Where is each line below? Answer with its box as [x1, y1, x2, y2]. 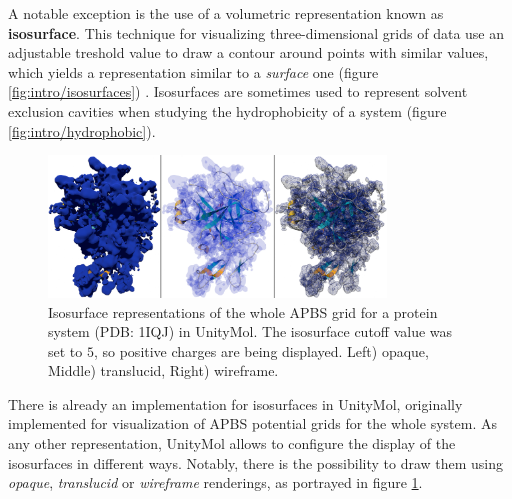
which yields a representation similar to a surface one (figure [8, 61, 379, 82]
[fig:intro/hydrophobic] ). [8, 120, 156, 141]
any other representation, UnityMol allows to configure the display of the [8, 433, 456, 454]
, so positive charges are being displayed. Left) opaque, [93, 340, 429, 361]
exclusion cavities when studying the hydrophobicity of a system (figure [8, 100, 447, 121]
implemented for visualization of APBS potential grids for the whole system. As [8, 413, 497, 434]
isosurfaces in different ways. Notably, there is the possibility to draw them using [8, 452, 504, 473]
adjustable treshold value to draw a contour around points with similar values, [8, 42, 489, 63]
